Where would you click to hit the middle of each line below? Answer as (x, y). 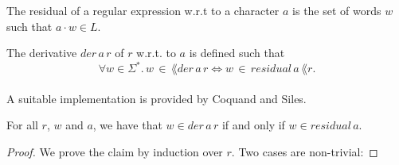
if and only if (253, 125)
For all (22, 125)
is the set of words (337, 10)
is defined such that (237, 53)
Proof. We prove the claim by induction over (115, 152)
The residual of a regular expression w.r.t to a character (143, 10)
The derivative (42, 53)
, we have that (127, 125)
